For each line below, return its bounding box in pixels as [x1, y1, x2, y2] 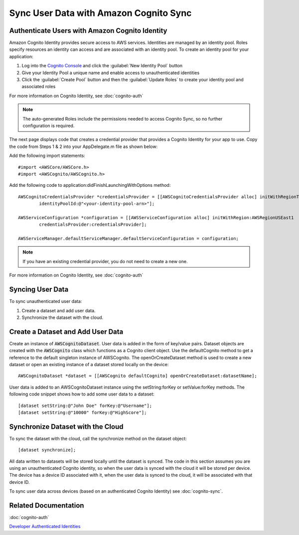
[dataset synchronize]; [18, 447, 76, 453]
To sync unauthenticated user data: [9, 298, 82, 304]
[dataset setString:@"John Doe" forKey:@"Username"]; [18, 402, 152, 408]
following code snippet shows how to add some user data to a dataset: [9, 391, 154, 397]
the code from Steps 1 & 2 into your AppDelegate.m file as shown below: [9, 143, 158, 149]
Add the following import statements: [9, 152, 86, 159]
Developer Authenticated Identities [9, 524, 81, 530]
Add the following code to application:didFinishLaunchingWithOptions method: [9, 182, 171, 188]
